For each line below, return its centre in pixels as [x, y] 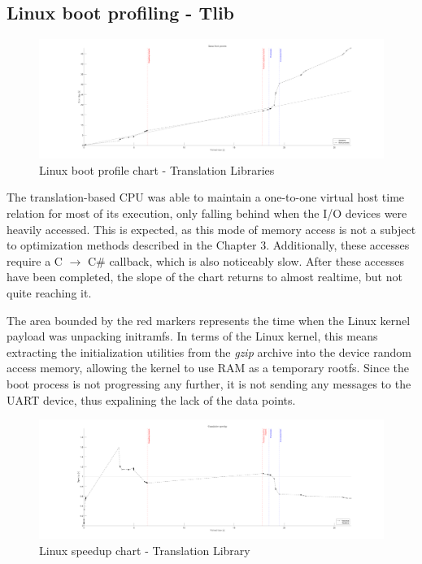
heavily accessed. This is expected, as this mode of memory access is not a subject [211, 229]
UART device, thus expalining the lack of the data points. [151, 399]
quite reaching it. [49, 292]
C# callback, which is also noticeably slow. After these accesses [246, 260]
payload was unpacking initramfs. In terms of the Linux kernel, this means [192, 336]
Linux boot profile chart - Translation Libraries [157, 169]
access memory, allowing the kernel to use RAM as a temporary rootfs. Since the [208, 368]
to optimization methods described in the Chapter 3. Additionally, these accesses [208, 245]
